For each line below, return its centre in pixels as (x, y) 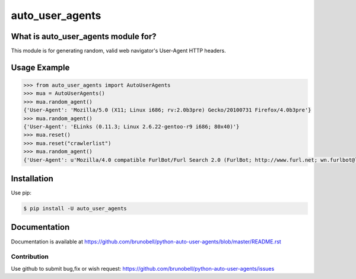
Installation (32, 179)
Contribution (30, 256)
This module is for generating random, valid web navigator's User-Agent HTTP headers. (118, 51)
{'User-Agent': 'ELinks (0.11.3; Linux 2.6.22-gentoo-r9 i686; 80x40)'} (131, 127)
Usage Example (40, 67)
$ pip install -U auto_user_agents (75, 209)
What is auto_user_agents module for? (84, 36)
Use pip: (21, 193)
